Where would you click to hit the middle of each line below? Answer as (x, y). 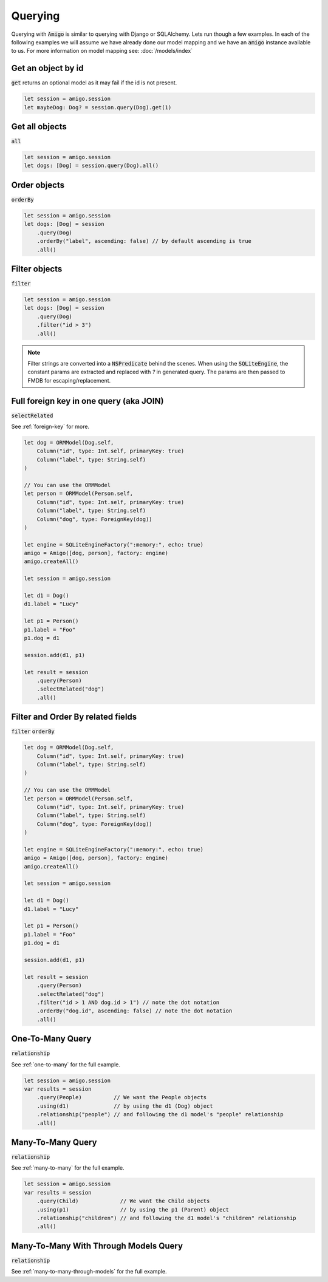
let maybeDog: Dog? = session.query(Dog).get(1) (98, 107)
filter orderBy (33, 731)
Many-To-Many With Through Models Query (97, 1246)
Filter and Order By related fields (74, 717)
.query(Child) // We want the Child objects (123, 1201)
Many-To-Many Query (54, 1142)
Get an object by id (47, 68)
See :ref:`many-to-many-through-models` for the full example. (89, 1272)
